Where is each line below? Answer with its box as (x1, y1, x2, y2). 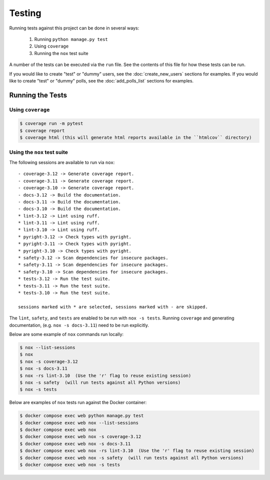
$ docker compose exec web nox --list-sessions (19, 420, 138, 425)
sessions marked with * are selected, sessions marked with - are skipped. (18, 304, 208, 309)
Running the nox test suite (34, 50, 88, 56)
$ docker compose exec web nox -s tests (19, 461, 120, 467)
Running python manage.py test (34, 36, 108, 42)
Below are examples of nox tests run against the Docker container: (9, 399, 147, 405)
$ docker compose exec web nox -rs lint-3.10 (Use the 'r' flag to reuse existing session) (19, 448, 254, 453)
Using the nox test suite (9, 148, 68, 155)
